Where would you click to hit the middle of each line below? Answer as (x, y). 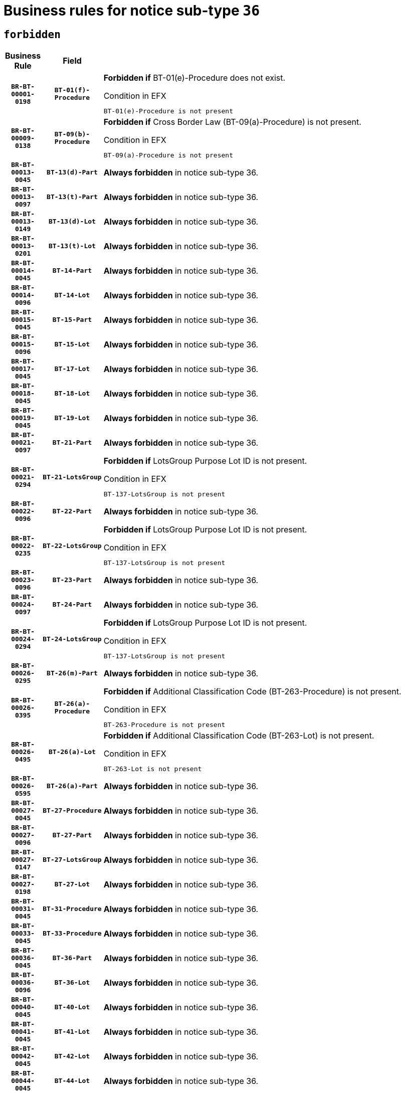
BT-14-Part (72, 271)
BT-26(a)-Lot (72, 752)
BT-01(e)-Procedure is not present (168, 111)
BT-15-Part (72, 320)
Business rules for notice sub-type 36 (132, 11)
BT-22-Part (72, 511)
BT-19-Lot (72, 418)
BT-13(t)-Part (72, 197)
